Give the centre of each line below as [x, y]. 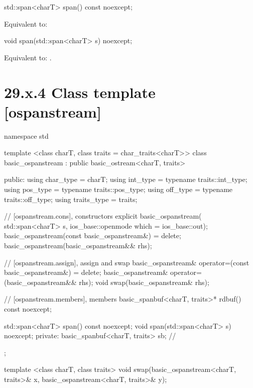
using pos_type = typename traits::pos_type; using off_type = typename [118, 189]
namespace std [26, 135]
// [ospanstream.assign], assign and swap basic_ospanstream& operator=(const [127, 262]
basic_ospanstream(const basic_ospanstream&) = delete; [93, 235]
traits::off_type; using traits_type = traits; [71, 199]
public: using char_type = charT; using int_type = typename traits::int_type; [126, 179]
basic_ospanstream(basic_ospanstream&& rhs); [78, 246]
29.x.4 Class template [80, 92]
